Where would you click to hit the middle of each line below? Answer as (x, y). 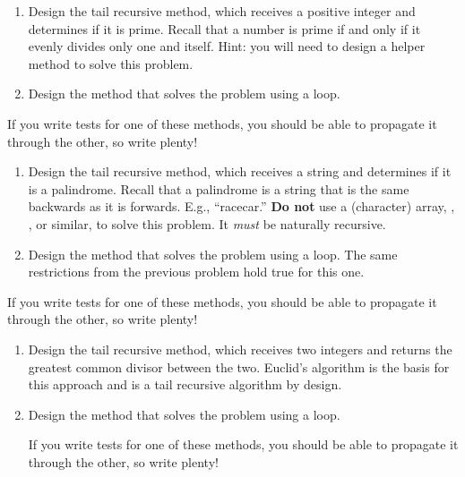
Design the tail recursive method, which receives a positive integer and (222, 11)
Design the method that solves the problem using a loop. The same (213, 254)
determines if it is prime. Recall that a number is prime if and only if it (224, 28)
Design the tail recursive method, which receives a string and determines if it (240, 171)
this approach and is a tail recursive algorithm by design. (185, 384)
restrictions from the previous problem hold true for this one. (196, 272)
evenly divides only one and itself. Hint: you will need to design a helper (227, 46)
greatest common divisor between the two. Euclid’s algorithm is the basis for (239, 366)
